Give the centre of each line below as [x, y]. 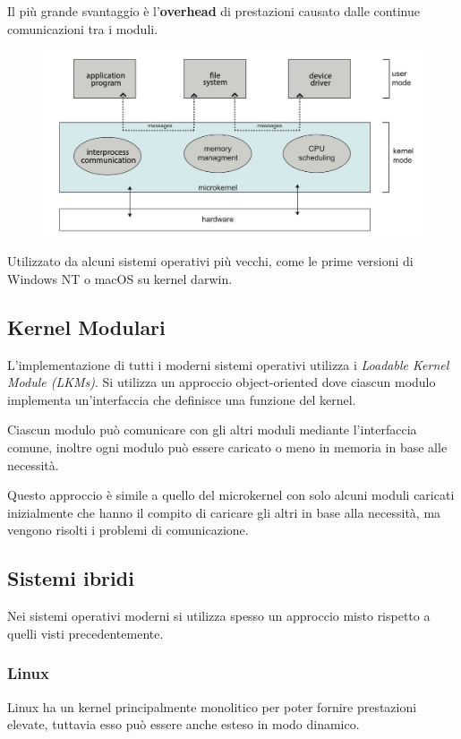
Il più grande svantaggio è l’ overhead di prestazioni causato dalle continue [213, 11]
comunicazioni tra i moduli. [83, 28]
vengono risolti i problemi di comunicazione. [128, 530]
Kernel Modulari [86, 327]
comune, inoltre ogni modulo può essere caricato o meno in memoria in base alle [227, 447]
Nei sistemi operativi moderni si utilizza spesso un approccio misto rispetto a [219, 616]
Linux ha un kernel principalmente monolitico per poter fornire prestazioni [212, 706]
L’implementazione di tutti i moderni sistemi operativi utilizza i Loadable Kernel [228, 364]
